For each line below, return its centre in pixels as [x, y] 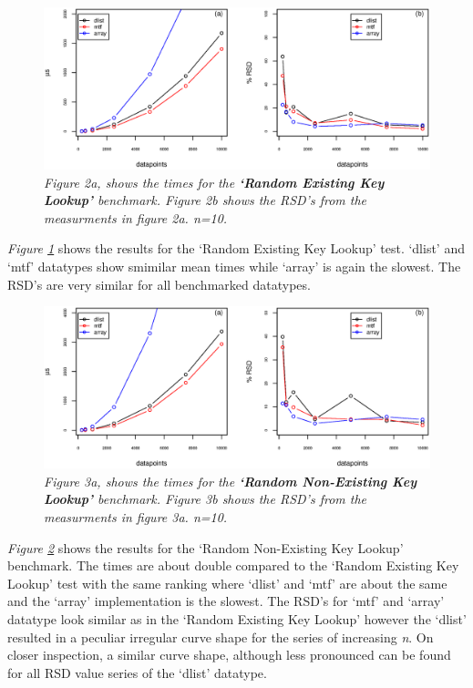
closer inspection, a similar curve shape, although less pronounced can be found [229, 655]
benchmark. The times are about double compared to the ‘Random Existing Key [233, 565]
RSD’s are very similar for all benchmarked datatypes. [159, 284]
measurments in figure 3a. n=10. [136, 517]
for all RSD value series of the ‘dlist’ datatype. [137, 672]
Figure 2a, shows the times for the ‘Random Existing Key [214, 182]
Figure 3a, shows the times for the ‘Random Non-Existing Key [231, 481]
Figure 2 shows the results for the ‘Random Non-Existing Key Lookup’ [206, 547]
